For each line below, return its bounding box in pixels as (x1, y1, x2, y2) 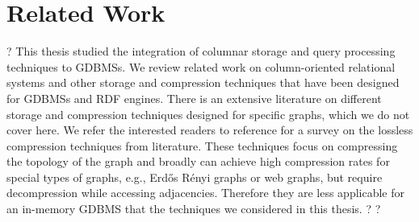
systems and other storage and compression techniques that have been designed (6, 74, 400, 91)
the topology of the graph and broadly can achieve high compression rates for (6, 153, 390, 170)
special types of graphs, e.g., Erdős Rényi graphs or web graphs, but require (6, 168, 383, 185)
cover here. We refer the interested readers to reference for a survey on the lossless (6, 121, 413, 138)
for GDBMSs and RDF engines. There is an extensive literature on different (6, 89, 382, 106)
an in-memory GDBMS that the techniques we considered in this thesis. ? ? (6, 200, 381, 217)
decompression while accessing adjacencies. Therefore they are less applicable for (6, 184, 405, 201)
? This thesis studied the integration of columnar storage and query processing (6, 43, 396, 60)
